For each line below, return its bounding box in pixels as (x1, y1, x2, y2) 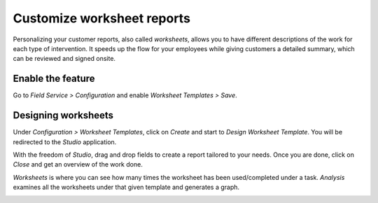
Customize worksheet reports (13, 10, 190, 26)
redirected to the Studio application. (13, 137, 117, 146)
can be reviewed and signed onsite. (13, 55, 115, 63)
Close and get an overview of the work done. (13, 160, 143, 169)
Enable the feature (13, 73, 95, 85)
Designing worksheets (13, 109, 114, 122)
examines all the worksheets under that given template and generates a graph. (13, 183, 240, 192)
